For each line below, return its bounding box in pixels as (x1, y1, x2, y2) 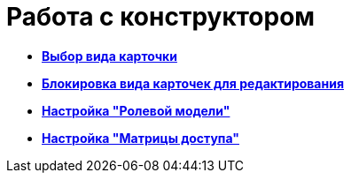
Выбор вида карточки (42, 48, 177, 64)
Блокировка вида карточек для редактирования (42, 75, 344, 91)
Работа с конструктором (6, 2, 316, 32)
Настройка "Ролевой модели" (42, 102, 230, 118)
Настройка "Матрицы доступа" (42, 130, 240, 146)
